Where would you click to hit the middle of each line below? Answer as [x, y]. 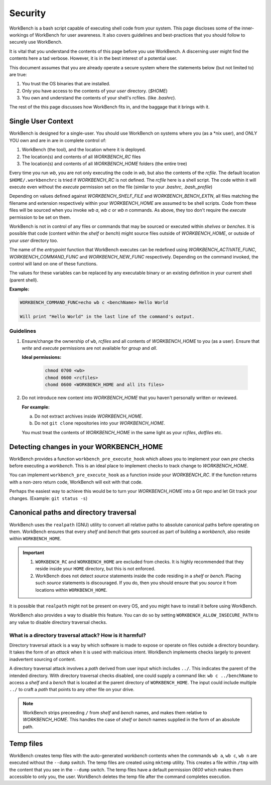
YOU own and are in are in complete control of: [58, 140]
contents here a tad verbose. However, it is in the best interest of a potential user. [93, 58]
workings [19, 35]
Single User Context [41, 121]
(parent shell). [24, 280]
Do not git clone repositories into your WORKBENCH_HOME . [100, 423]
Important [34, 553]
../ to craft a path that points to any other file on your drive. [72, 690]
